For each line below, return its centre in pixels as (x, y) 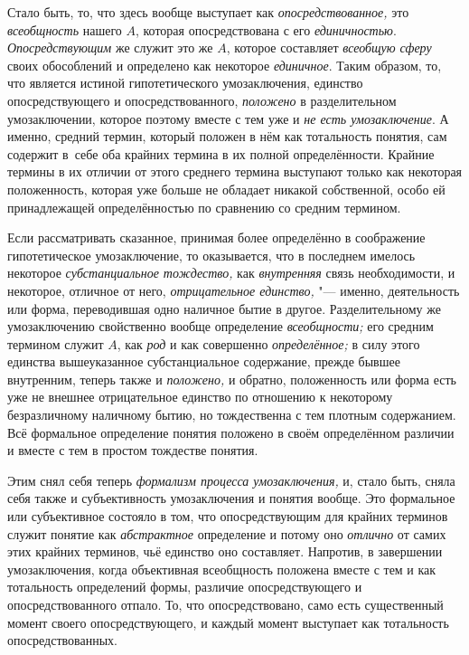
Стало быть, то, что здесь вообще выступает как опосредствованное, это (208, 12)
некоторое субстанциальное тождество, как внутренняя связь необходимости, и (231, 273)
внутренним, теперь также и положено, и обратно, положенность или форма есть (232, 379)
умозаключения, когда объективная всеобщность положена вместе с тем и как (222, 569)
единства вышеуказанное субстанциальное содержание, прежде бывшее (204, 361)
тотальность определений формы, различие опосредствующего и (185, 587)
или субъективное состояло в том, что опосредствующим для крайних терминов (228, 516)
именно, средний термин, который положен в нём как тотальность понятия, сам (227, 136)
